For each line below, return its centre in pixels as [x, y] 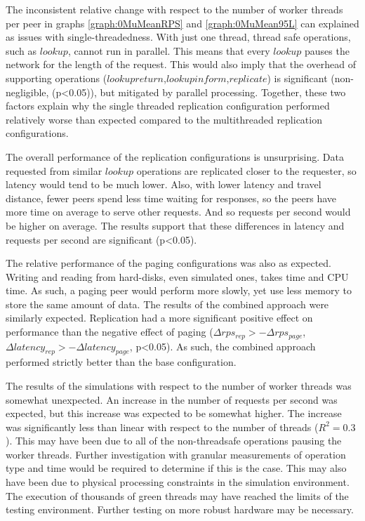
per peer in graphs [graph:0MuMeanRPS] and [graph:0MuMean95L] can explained [182, 23]
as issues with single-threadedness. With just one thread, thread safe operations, [178, 37]
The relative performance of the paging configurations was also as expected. [169, 263]
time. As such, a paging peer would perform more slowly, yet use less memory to [179, 290]
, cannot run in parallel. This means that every [169, 50]
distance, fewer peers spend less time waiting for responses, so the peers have [171, 198]
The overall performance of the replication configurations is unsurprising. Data [175, 156]
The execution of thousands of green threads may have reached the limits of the [177, 495]
